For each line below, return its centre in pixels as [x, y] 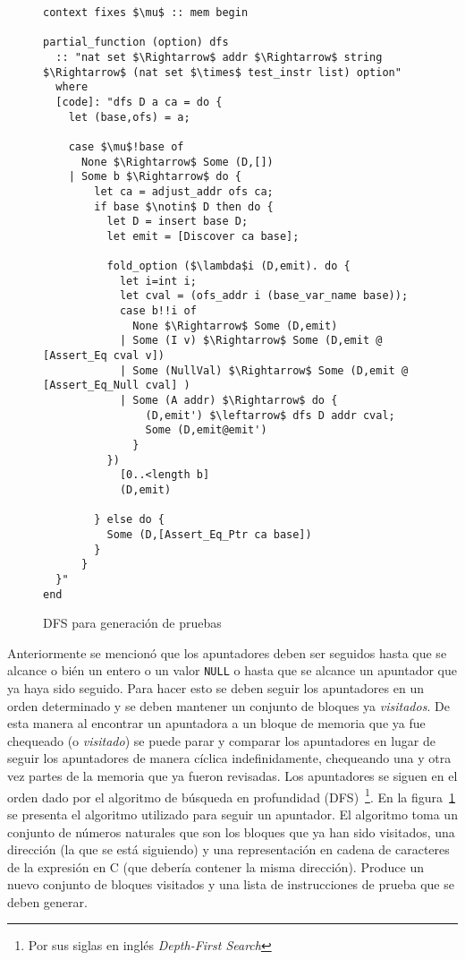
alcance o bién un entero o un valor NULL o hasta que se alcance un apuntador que [232, 670]
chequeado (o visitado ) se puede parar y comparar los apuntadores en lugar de [222, 740]
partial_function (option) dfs [136, 43]
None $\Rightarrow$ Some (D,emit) [235, 326]
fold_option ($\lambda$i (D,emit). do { [228, 266]
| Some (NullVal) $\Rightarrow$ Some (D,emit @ [264, 370]
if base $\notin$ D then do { [184, 206]
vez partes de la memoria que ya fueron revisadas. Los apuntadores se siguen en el [232, 776]
